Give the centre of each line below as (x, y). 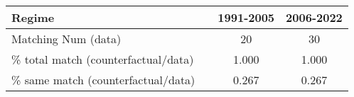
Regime (33, 17)
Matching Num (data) (66, 39)
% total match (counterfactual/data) (103, 59)
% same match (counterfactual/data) (103, 80)
